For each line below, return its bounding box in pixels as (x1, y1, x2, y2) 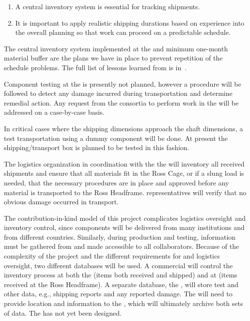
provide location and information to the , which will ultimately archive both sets (4, 298, 243, 308)
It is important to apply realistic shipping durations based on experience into (15, 17, 245, 28)
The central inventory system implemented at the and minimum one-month (4, 43, 228, 53)
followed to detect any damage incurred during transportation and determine (4, 88, 233, 98)
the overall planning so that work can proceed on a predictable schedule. (15, 27, 231, 37)
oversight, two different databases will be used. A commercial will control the (4, 260, 233, 270)
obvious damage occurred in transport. (4, 197, 119, 207)
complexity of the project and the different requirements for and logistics (4, 251, 220, 261)
